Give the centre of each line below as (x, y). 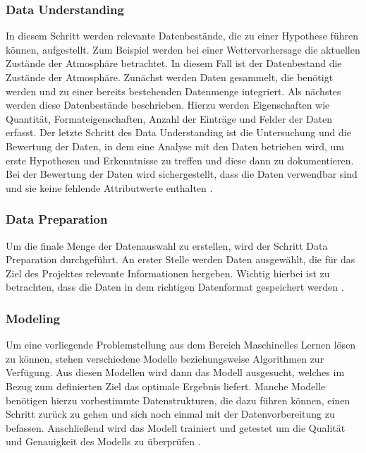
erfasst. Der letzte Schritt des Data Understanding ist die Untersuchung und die (178, 132)
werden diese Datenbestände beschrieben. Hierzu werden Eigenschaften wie (168, 105)
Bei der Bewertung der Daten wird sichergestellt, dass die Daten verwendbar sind (182, 174)
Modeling (33, 318)
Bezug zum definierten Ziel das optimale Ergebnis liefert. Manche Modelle (166, 386)
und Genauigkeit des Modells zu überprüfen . (103, 441)
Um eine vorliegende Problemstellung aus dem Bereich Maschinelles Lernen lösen (181, 345)
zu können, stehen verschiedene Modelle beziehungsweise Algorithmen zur (165, 358)
